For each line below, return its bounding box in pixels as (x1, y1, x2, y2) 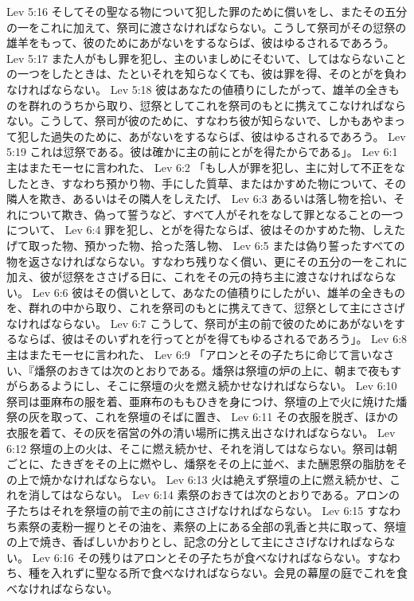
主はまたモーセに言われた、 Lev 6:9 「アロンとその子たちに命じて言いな (6, 346, 384, 363)
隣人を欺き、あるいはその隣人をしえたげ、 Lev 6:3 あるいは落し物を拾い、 (6, 190, 394, 207)
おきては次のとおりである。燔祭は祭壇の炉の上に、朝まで (67, 361, 369, 378)
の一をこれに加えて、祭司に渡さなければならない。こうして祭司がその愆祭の (6, 18, 407, 35)
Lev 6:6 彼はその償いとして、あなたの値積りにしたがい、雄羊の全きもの (32, 283, 406, 300)
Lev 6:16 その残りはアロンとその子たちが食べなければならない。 (32, 548, 367, 565)
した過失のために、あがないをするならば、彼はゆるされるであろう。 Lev (28, 127, 406, 144)
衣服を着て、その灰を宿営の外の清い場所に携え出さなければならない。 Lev (6, 424, 396, 441)
